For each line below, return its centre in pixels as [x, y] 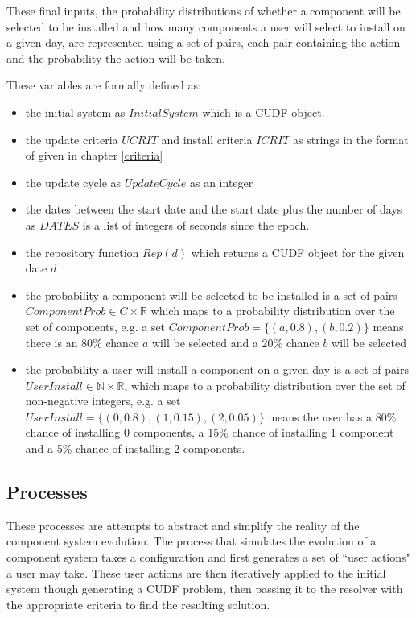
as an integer [221, 182]
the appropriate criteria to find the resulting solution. [138, 604]
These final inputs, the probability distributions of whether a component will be [204, 10]
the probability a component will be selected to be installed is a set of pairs [211, 294]
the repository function [82, 252]
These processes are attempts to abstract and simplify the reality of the [183, 525]
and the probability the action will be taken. [116, 58]
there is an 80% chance [82, 342]
